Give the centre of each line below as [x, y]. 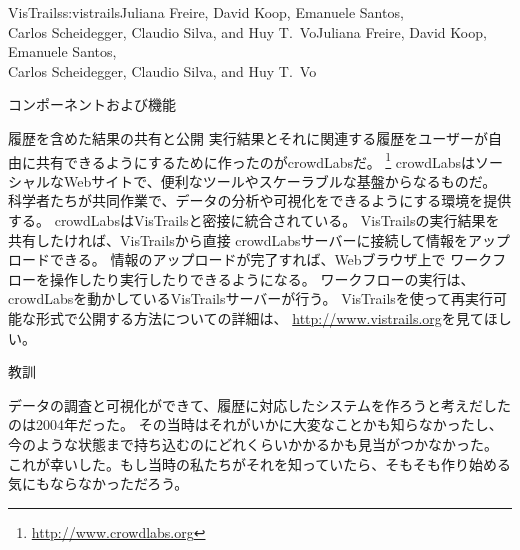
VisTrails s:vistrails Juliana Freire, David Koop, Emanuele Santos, [206, 12]
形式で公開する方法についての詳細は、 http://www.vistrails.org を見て [259, 317]
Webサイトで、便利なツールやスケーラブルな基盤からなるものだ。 [280, 180]
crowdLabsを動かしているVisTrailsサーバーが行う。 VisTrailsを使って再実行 [251, 298]
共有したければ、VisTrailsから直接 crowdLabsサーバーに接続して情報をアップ [259, 239]
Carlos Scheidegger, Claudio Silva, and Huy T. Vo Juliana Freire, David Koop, [247, 31]
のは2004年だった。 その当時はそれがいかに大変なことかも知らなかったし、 [255, 424]
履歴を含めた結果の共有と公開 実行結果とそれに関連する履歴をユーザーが [248, 137]
